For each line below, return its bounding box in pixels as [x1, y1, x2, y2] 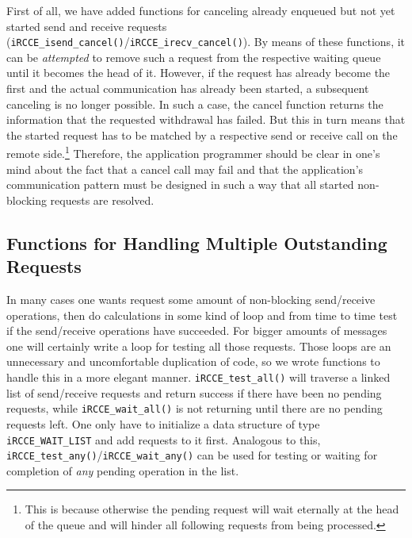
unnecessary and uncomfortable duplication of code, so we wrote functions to [6, 353, 380, 370]
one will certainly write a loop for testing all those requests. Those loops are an [6, 337, 391, 354]
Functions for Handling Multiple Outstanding [6, 230, 387, 255]
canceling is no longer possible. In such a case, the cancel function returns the [6, 95, 383, 112]
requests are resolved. [50, 191, 154, 208]
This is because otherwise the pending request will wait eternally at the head [25, 501, 399, 517]
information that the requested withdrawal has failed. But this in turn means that [6, 111, 406, 128]
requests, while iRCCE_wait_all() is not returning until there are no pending [6, 400, 383, 417]
